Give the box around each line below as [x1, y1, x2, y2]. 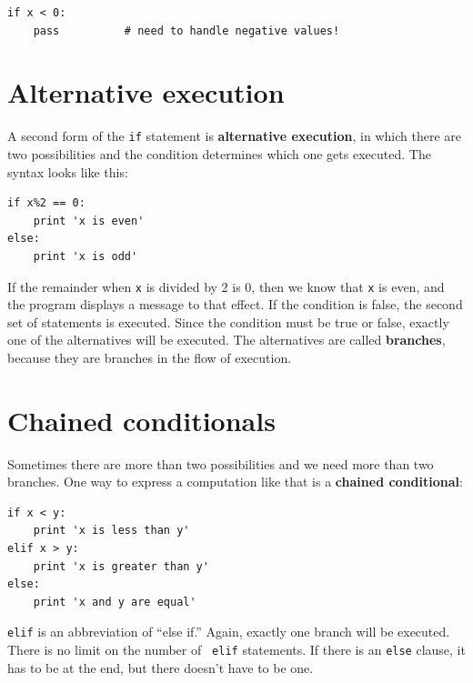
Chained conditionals [7, 401, 276, 438]
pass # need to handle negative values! [33, 24, 340, 37]
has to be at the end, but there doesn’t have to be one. [7, 658, 314, 677]
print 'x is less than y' [33, 524, 190, 537]
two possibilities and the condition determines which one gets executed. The [7, 144, 431, 163]
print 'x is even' [33, 214, 145, 227]
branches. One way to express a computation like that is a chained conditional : [7, 472, 463, 491]
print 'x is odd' [33, 249, 138, 263]
